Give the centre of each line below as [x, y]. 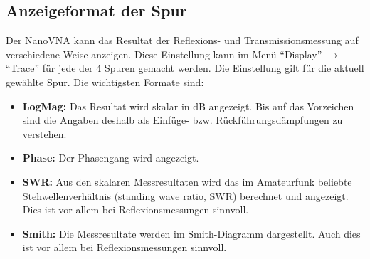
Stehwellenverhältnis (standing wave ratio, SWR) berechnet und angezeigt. [185, 195]
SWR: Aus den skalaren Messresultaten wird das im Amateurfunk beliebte [187, 181]
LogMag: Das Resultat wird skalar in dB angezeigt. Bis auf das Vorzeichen [188, 106]
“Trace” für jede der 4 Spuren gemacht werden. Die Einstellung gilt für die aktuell [185, 68]
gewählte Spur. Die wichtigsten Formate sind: [105, 81]
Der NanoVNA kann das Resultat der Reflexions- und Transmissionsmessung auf [182, 40]
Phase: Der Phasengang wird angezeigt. [111, 158]
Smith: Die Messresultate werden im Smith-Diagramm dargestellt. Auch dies [191, 233]
